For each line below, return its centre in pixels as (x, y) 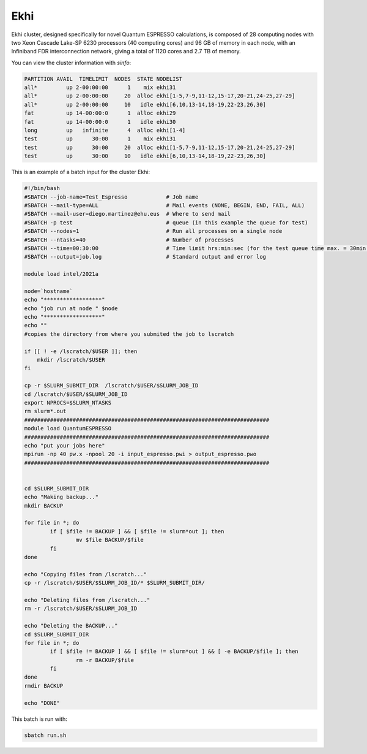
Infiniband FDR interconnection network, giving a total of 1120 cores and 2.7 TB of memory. (126, 51)
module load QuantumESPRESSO (68, 428)
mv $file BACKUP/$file (109, 540)
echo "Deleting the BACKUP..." (71, 626)
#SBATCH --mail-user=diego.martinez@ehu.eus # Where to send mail (128, 214)
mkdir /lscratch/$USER (71, 360)
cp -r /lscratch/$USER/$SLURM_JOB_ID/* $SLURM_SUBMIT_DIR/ (114, 583)
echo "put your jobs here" (65, 445)
